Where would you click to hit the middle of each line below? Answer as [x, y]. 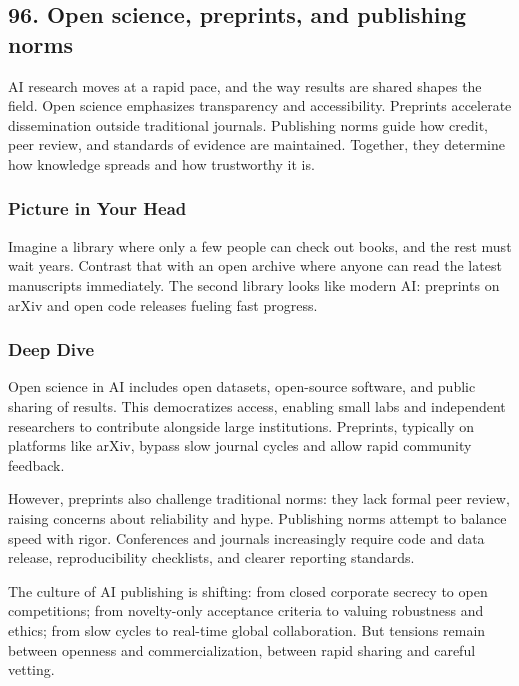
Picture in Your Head [97, 208]
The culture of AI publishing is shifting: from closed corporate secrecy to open [248, 590]
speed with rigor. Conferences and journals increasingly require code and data [246, 537]
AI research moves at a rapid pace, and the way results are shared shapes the [245, 85]
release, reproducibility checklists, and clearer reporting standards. [211, 557]
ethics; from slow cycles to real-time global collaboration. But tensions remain [247, 629]
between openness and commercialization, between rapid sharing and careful [242, 649]
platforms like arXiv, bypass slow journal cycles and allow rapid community [240, 445]
